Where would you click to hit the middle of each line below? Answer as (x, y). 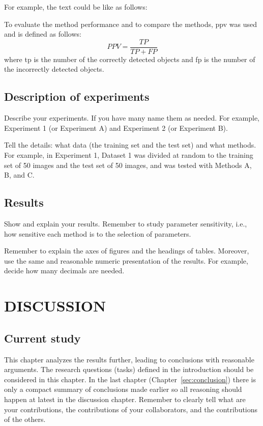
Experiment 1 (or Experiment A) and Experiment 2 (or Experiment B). (116, 127)
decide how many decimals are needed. (64, 271)
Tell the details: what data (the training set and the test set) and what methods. (130, 145)
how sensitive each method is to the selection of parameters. (98, 233)
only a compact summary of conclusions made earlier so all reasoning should (123, 389)
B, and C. (19, 175)
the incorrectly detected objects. (54, 69)
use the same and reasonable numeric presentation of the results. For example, (126, 260)
